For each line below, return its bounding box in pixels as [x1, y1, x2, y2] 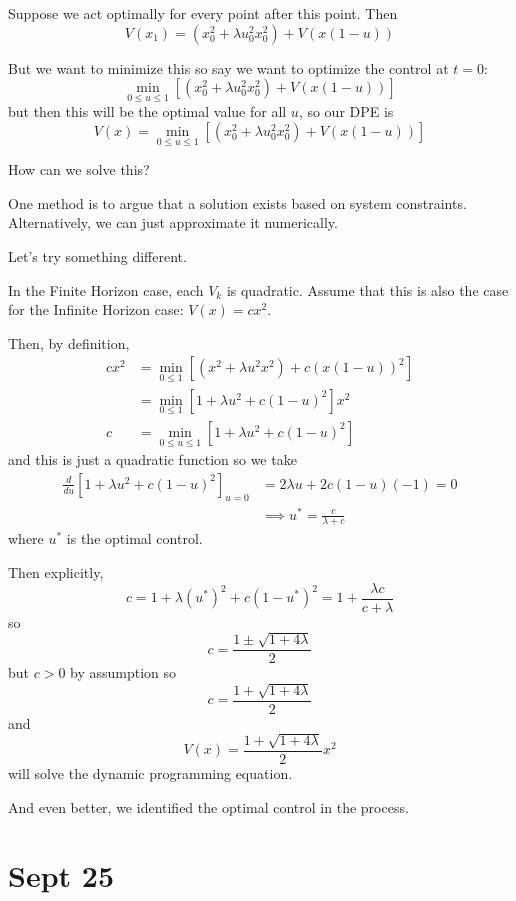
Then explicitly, [8, 562, 104, 583]
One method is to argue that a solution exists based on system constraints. [8, 192, 467, 213]
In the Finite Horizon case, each [8, 279, 204, 300]
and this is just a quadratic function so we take [8, 449, 297, 470]
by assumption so [70, 662, 177, 683]
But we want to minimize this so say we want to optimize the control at [8, 57, 449, 78]
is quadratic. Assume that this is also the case [226, 279, 509, 300]
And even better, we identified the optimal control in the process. [8, 796, 409, 817]
